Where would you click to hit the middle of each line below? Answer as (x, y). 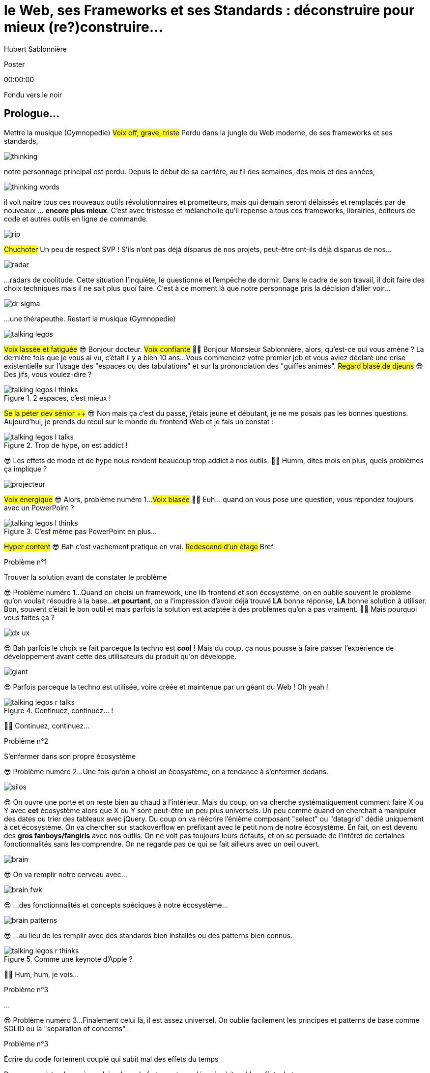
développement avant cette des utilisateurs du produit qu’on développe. (120, 656)
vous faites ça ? (29, 617)
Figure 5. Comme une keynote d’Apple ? (68, 959)
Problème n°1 (26, 562)
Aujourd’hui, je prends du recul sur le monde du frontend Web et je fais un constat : (139, 421)
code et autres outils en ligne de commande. (76, 219)
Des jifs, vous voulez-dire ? (48, 374)
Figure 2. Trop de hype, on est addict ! (66, 445)
